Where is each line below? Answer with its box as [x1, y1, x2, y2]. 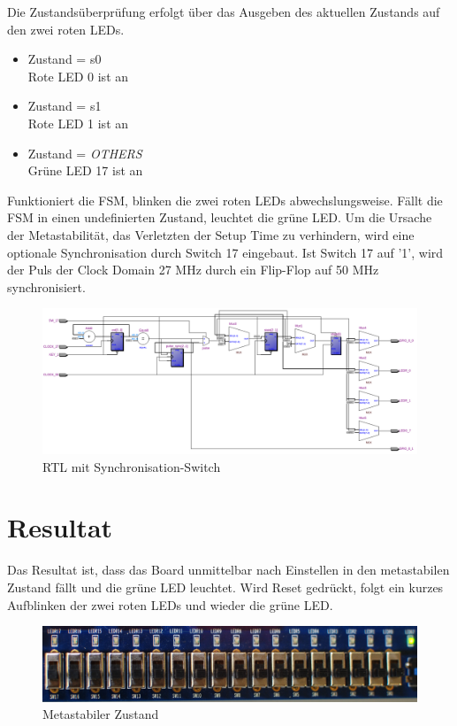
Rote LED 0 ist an [27, 66, 129, 85]
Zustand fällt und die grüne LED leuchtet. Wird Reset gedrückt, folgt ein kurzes [7, 578, 444, 597]
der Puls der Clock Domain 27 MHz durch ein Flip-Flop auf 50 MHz [7, 260, 379, 279]
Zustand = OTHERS [27, 143, 142, 162]
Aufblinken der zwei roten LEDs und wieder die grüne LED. [7, 595, 333, 614]
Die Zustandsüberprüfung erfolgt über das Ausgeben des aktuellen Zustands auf [7, 3, 440, 20]
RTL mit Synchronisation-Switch [42, 457, 221, 475]
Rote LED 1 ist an [27, 113, 129, 132]
